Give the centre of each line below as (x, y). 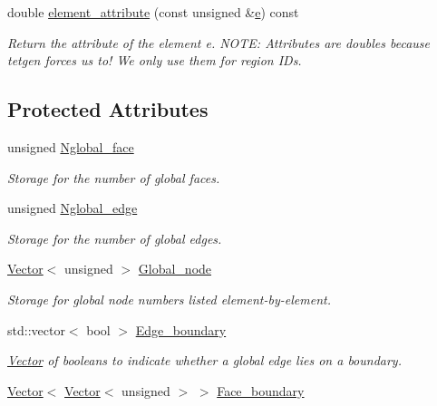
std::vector (36, 329)
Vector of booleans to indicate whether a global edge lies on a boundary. (204, 360)
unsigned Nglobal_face (71, 146)
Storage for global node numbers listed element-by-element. (169, 299)
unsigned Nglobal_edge (73, 208)
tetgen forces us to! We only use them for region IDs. (155, 60)
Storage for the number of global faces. (114, 177)
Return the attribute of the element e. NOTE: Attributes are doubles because (218, 42)
